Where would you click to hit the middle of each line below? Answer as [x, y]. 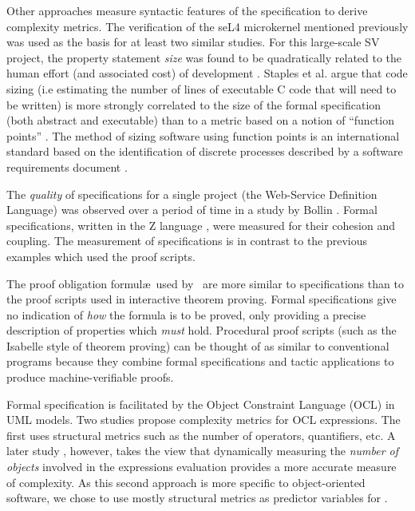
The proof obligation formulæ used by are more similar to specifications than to [205, 283]
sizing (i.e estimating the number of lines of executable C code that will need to [202, 88]
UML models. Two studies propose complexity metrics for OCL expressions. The [204, 420]
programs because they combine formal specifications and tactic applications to [200, 361]
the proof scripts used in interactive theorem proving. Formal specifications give [202, 299]
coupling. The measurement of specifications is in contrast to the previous [187, 241]
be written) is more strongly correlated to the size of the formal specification [194, 104]
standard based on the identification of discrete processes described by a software [205, 151]
